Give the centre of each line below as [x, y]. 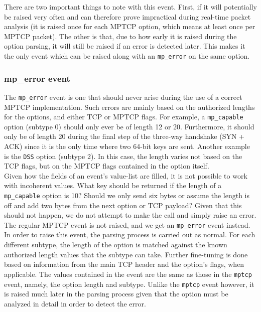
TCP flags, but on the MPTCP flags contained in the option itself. [107, 166]
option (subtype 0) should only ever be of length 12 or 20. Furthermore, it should [129, 126]
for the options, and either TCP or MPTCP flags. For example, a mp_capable [124, 117]
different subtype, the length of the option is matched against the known [116, 245]
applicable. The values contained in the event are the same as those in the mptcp [128, 274]
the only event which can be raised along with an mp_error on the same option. [127, 55]
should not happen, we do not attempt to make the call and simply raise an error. [130, 215]
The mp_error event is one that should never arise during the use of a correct [123, 97]
